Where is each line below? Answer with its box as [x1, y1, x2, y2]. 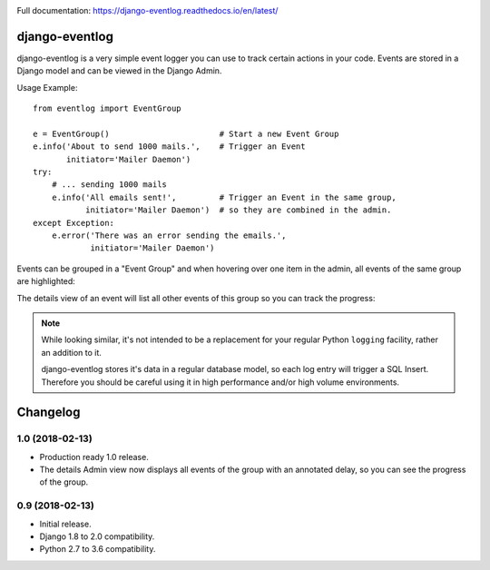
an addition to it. [41, 347, 102, 358]
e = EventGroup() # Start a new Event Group [33, 128, 339, 139]
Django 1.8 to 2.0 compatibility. [39, 531, 155, 542]
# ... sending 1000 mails [51, 180, 168, 190]
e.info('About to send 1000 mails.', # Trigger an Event [33, 142, 306, 152]
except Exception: [33, 218, 115, 228]
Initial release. [39, 518, 92, 529]
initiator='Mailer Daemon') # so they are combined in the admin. [84, 205, 392, 215]
